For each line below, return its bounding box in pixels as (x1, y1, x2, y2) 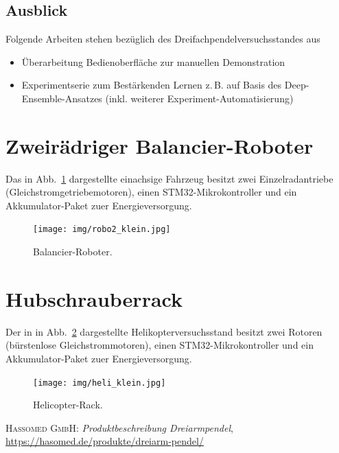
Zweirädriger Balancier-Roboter (5, 131, 314, 159)
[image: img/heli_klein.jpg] (33, 377, 166, 388)
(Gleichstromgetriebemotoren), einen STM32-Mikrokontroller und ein (5, 185, 297, 199)
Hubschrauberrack (5, 284, 183, 312)
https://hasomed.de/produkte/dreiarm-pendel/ (5, 434, 204, 448)
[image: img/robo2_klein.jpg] (33, 224, 171, 235)
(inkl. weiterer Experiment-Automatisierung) (105, 91, 294, 105)
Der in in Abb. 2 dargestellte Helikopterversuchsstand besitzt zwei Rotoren (5, 324, 323, 338)
